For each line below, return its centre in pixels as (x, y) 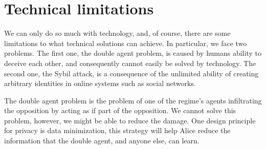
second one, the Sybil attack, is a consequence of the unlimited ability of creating (131, 73)
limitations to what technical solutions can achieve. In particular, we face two (126, 43)
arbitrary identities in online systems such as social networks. (100, 83)
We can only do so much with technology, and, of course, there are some (117, 33)
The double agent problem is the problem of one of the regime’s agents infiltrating (133, 100)
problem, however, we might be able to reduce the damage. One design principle (130, 120)
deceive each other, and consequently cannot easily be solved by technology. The (130, 63)
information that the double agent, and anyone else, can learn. (102, 141)
